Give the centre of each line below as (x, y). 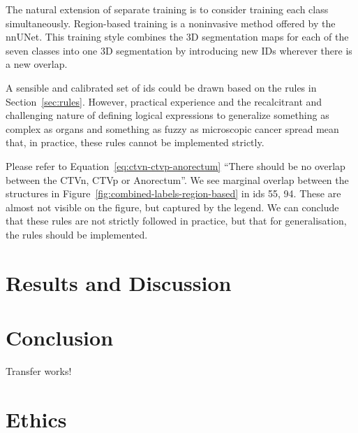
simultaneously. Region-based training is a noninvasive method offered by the (171, 23)
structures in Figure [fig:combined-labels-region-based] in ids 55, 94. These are (173, 193)
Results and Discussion (119, 282)
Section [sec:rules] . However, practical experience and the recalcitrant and (164, 101)
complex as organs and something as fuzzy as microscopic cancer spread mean (172, 128)
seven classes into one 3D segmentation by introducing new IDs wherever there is (179, 50)
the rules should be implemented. (77, 234)
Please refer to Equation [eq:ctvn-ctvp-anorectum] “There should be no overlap (176, 165)
